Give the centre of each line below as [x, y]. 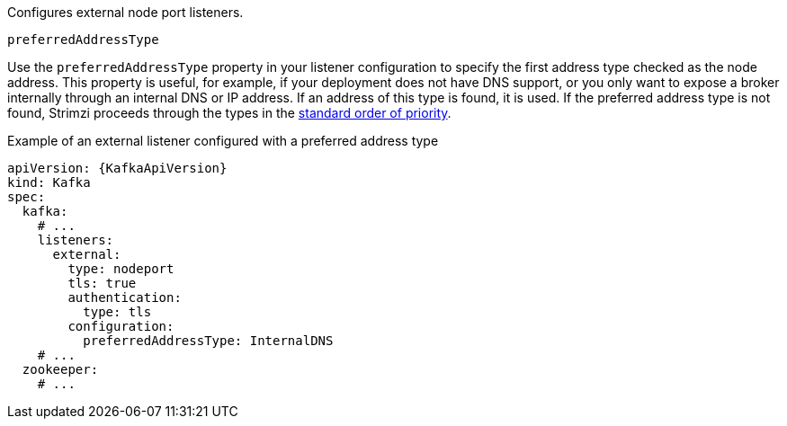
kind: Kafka [49, 182]
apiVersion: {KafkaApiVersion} [117, 168]
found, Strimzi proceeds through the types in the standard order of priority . [229, 113]
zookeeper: [60, 369]
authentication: [125, 297]
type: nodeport [121, 269]
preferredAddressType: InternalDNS [208, 341]
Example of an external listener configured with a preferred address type [223, 141]
